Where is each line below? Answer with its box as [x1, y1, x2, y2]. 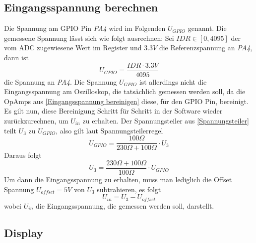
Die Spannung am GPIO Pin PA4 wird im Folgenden [4, 23, 166, 33]
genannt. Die [188, 23, 227, 33]
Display [4, 225, 43, 240]
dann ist [4, 52, 29, 62]
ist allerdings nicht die [139, 76, 207, 87]
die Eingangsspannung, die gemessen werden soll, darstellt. [35, 200, 214, 211]
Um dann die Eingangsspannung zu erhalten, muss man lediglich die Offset [4, 174, 232, 184]
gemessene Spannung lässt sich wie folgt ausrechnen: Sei [4, 32, 174, 43]
